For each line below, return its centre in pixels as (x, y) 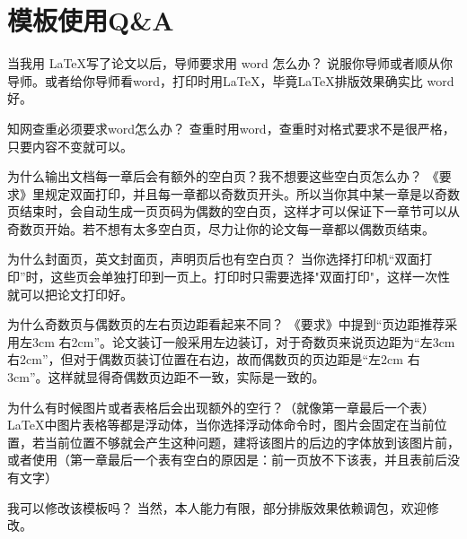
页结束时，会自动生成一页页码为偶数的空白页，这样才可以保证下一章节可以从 (233, 211)
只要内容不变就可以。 (70, 146)
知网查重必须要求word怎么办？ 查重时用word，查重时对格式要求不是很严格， (231, 128)
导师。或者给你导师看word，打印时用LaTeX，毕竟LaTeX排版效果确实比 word (231, 80)
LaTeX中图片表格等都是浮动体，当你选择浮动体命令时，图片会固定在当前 (221, 425)
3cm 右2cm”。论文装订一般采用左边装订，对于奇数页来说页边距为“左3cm (243, 341)
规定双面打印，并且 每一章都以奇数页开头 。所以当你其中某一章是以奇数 (252, 193)
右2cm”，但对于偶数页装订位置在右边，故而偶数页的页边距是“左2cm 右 (214, 359)
